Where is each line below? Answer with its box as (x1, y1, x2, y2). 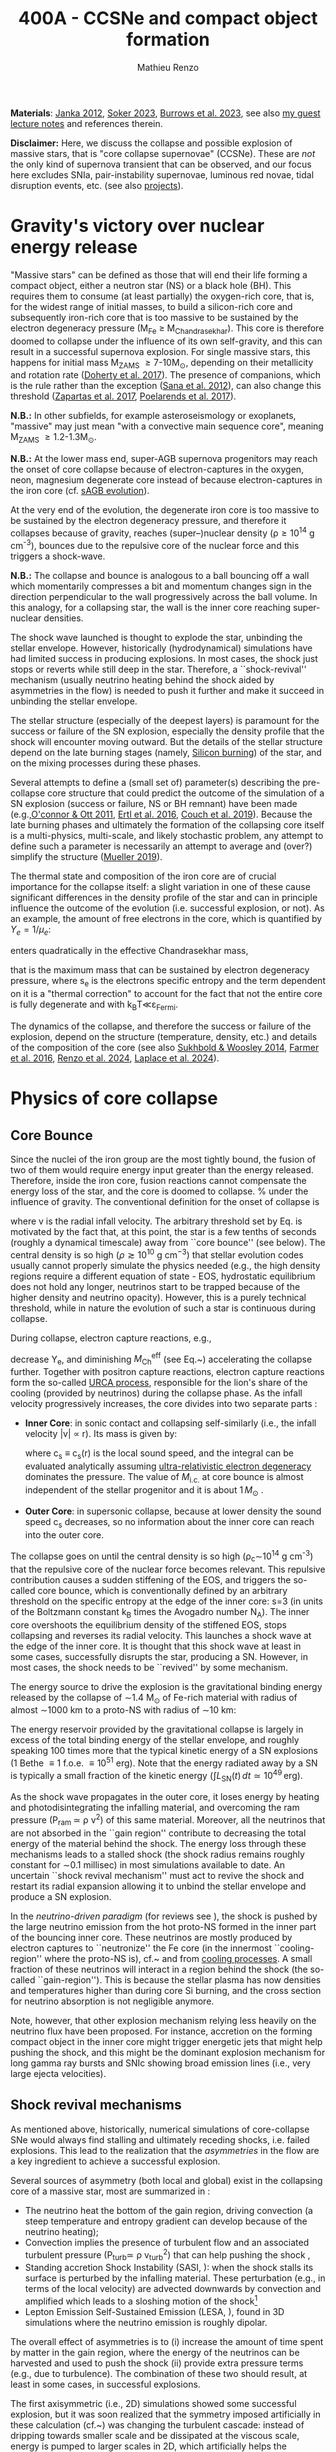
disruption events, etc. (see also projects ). (10, 179, 184, 191)
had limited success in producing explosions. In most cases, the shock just (10, 652, 318, 664)
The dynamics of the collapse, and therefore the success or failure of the (10, 1020, 312, 1032)
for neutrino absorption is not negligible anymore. (10, 1995, 215, 2007)
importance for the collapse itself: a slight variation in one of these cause (10, 880, 311, 892)
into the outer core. (24, 1529, 105, 1541)
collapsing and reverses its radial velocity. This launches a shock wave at (10, 1629, 312, 1641)
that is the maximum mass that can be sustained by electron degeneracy (10, 964, 310, 976)
